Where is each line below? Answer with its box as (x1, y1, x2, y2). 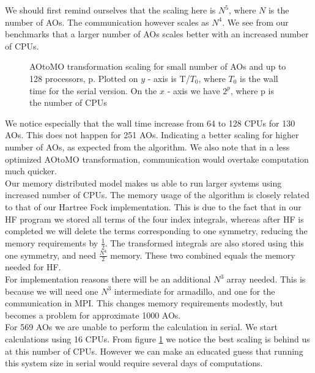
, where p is (231, 84, 274, 97)
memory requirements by (5, 236, 98, 249)
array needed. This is (226, 273, 306, 286)
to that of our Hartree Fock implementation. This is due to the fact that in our (5, 200, 302, 213)
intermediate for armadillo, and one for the (114, 284, 275, 297)
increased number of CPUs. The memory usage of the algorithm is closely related (5, 188, 309, 201)
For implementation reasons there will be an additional (5, 273, 211, 286)
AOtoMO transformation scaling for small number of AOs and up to (29, 60, 286, 73)
